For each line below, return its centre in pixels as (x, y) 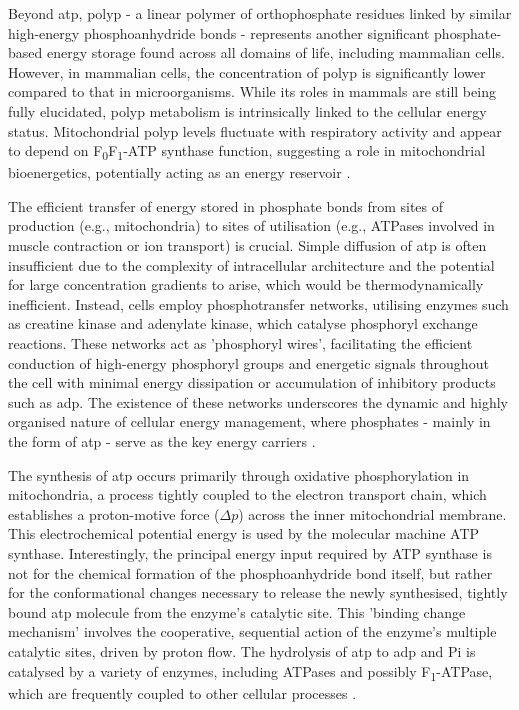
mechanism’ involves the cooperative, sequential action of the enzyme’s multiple (252, 631)
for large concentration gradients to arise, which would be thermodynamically (246, 284)
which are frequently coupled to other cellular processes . (182, 692)
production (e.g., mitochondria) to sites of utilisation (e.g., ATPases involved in (251, 225)
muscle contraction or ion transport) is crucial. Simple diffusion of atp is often (247, 245)
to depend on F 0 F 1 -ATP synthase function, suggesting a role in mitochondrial (247, 151)
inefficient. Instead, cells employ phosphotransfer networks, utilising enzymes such (258, 303)
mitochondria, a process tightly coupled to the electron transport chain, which (247, 494)
